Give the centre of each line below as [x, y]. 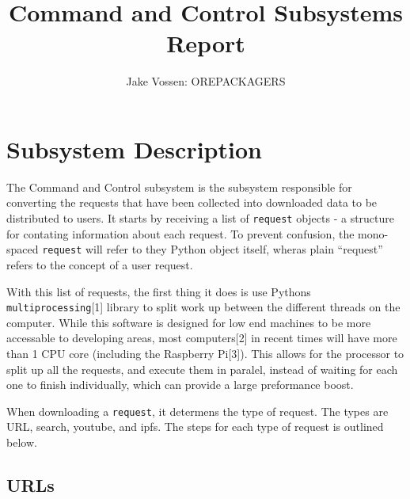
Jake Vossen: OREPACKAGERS [206, 81]
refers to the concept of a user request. [100, 264]
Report [206, 43]
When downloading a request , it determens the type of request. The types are [197, 411]
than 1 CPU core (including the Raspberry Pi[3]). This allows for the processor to [205, 353]
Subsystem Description [134, 149]
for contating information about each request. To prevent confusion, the [180, 233]
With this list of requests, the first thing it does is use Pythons [159, 291]
